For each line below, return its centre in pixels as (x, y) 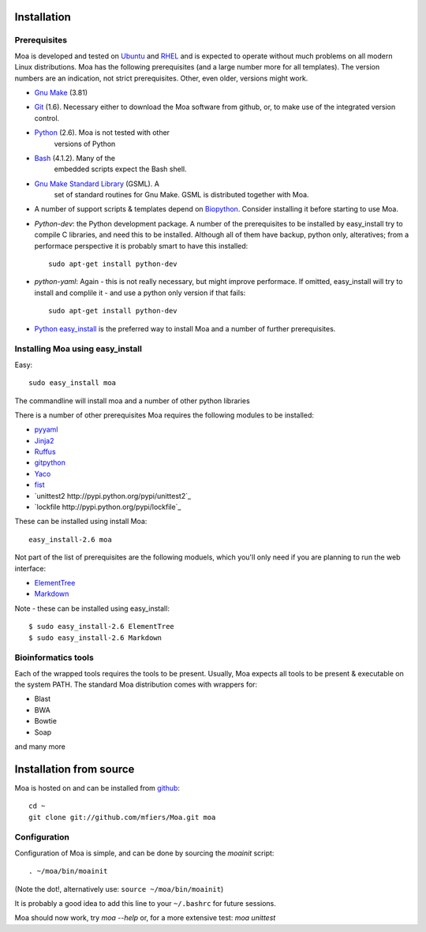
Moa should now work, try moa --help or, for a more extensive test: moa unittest (145, 918)
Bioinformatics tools (54, 657)
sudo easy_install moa (73, 383)
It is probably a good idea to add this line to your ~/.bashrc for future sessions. (145, 904)
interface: (30, 568)
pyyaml (46, 429)
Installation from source (75, 769)
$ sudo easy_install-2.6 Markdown (95, 638)
